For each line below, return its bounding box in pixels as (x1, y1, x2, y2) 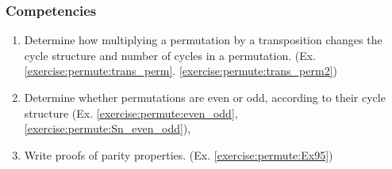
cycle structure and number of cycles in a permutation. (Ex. (24, 47, 317, 63)
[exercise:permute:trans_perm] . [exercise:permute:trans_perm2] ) (24, 62, 337, 79)
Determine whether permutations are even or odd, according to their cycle (24, 89, 386, 105)
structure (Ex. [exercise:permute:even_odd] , (24, 104, 238, 121)
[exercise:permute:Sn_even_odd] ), (24, 120, 191, 137)
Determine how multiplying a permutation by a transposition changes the (24, 32, 382, 48)
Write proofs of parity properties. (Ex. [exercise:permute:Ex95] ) (24, 146, 333, 163)
